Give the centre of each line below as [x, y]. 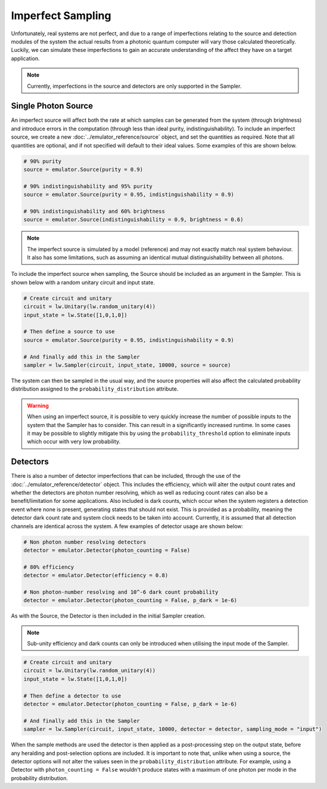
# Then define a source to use [69, 332]
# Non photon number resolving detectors [85, 542]
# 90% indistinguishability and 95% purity [88, 186]
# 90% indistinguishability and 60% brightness [94, 211]
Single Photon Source [52, 106]
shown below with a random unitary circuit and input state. [83, 282]
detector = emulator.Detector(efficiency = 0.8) [96, 575]
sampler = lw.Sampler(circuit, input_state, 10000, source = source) [127, 365]
